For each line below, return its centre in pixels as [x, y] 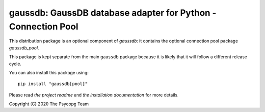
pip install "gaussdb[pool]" [53, 84]
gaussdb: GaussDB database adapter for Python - [113, 13]
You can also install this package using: [49, 72]
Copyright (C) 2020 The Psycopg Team [49, 104]
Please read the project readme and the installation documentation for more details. [94, 95]
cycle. [15, 64]
